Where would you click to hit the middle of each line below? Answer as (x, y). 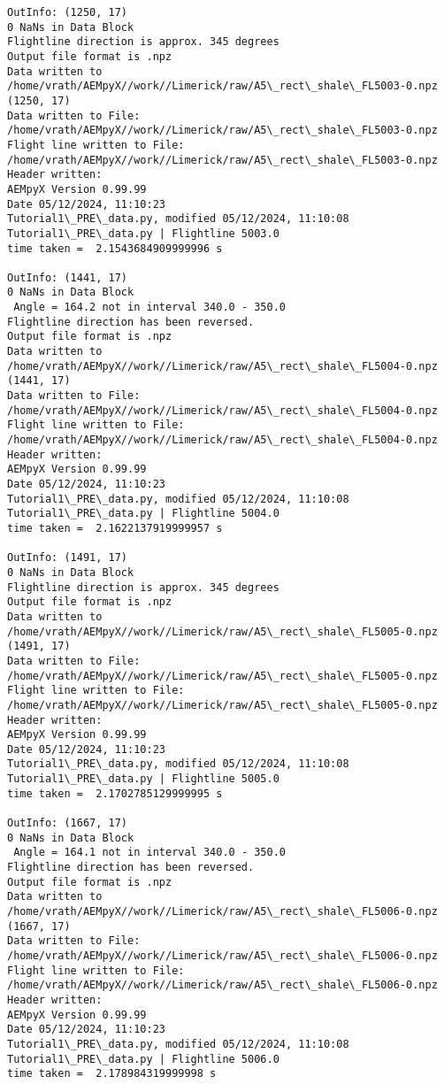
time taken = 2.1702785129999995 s (115, 793)
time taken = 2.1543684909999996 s (115, 248)
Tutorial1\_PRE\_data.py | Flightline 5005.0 (143, 779)
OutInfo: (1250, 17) (68, 12)
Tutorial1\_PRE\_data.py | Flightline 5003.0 (143, 233)
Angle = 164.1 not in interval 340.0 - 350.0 (149, 853)
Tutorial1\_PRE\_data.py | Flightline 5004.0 (143, 514)
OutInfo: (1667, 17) (68, 823)
